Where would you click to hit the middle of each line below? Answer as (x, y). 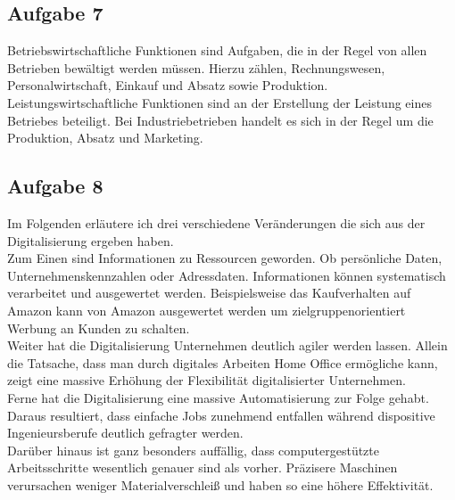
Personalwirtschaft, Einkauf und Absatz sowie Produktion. (168, 85)
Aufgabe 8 (55, 186)
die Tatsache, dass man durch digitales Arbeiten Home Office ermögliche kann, (223, 362)
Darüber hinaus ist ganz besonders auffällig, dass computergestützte (194, 450)
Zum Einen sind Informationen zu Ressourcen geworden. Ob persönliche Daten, (225, 258)
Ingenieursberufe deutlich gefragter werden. (125, 433)
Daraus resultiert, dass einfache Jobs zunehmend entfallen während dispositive (221, 415)
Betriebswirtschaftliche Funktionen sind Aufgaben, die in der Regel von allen (217, 50)
